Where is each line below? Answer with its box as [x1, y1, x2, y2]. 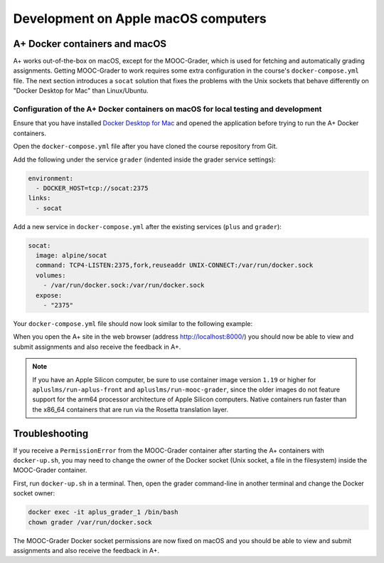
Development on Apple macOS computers [13, 11, 267, 26]
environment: [28, 174, 74, 182]
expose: [36, 291, 63, 299]
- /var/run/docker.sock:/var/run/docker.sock [43, 281, 205, 290]
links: [28, 194, 51, 202]
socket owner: [13, 489, 55, 498]
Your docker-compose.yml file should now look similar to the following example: [13, 320, 253, 327]
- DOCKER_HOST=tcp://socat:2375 [36, 184, 149, 192]
